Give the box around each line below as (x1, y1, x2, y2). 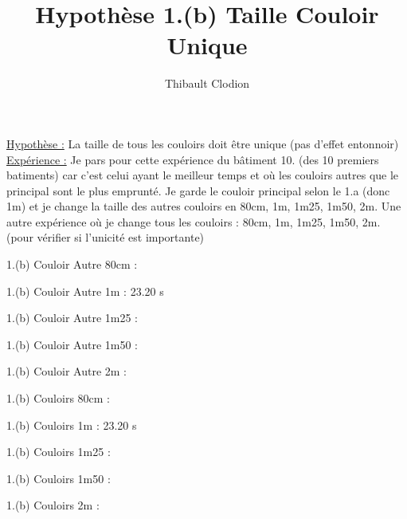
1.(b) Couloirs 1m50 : (6, 470, 111, 486)
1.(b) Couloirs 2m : (6, 497, 100, 513)
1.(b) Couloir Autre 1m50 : (6, 336, 138, 352)
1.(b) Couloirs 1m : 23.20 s (6, 416, 137, 433)
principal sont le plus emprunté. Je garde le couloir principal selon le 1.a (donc (6, 182, 390, 199)
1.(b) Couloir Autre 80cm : (6, 256, 138, 273)
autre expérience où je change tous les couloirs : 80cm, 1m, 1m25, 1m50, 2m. (6, 213, 381, 230)
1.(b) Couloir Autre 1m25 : (6, 309, 138, 326)
